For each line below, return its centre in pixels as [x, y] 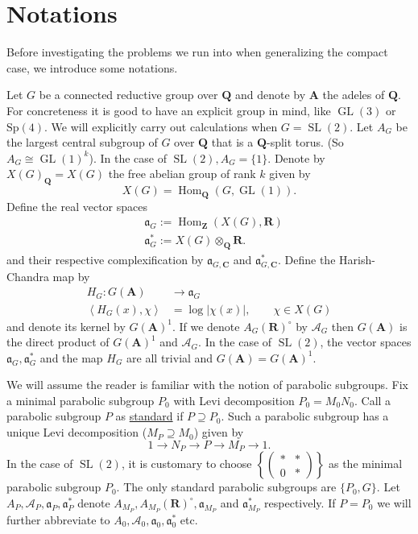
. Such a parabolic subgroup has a [305, 416]
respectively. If [300, 502]
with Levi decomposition [234, 400]
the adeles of [354, 95]
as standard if [149, 416]
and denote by [270, 95]
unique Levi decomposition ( [77, 432]
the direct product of [58, 342]
